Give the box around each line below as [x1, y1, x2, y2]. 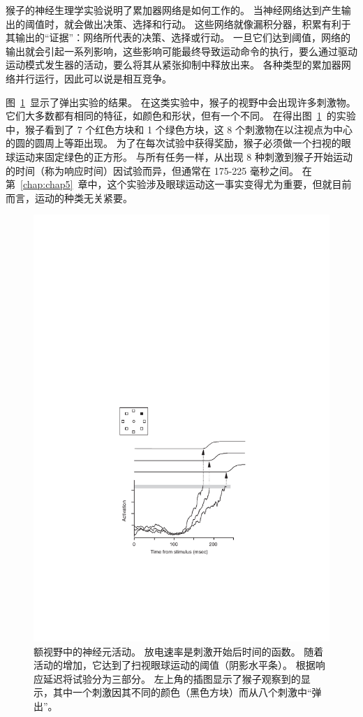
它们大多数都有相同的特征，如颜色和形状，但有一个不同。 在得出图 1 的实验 [6, 108, 356, 123]
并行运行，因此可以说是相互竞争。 [15, 71, 172, 85]
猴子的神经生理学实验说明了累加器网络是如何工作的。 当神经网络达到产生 [6, 3, 341, 17]
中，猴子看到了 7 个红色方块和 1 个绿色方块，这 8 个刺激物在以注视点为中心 [6, 122, 353, 136]
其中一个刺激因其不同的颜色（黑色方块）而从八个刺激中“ [52, 685, 312, 700]
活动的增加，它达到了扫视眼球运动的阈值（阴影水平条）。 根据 [34, 658, 316, 672]
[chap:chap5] [20, 177, 73, 191]
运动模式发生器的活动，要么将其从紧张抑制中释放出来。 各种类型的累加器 [6, 57, 341, 72]
